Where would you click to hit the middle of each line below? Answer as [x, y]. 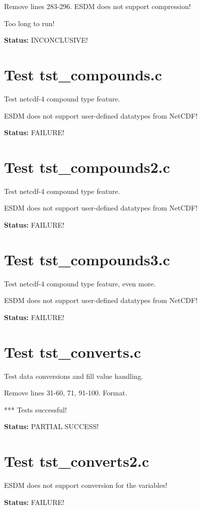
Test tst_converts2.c [77, 461]
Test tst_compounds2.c [87, 167]
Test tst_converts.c [73, 351]
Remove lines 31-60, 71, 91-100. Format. [66, 393]
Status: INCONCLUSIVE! [46, 40]
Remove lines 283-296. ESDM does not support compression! [97, 6]
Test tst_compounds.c [83, 74]
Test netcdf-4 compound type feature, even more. [80, 283]
